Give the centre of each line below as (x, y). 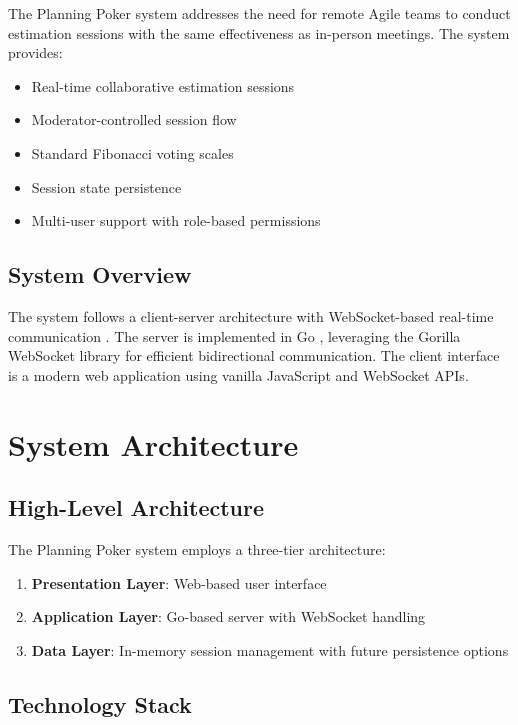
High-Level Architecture (136, 507)
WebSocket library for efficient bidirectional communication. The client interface (254, 355)
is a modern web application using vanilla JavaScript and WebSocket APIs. (238, 374)
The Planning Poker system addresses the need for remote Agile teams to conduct (259, 13)
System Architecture (153, 443)
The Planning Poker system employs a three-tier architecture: (197, 548)
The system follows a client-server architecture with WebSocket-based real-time (251, 315)
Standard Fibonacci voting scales (132, 152)
